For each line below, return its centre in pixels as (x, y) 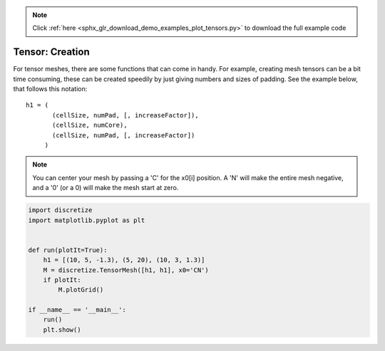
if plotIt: (62, 280)
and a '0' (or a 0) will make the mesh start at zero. (106, 188)
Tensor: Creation (51, 52)
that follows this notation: (50, 89)
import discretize (60, 210)
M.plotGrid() (81, 290)
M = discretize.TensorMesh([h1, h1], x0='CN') (126, 270)
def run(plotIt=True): (68, 250)
